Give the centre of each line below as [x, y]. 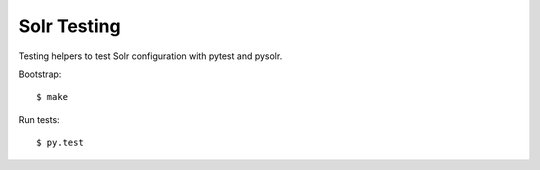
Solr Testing [69, 26]
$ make [52, 97]
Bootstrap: [40, 74]
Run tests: [39, 119]
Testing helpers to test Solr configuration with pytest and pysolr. [150, 56]
